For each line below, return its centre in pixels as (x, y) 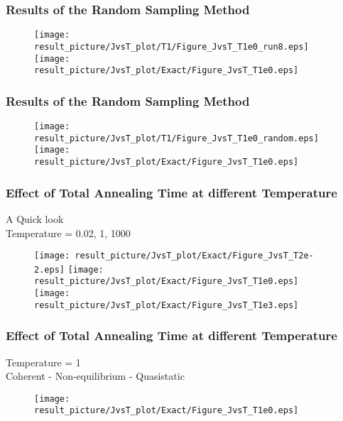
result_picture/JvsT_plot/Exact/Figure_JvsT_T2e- (194, 256)
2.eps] (49, 269)
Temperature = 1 (43, 362)
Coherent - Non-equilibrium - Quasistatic (95, 376)
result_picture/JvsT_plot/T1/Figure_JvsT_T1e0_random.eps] (176, 138)
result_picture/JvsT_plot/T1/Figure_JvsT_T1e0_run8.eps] (171, 47)
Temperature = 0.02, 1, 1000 (68, 233)
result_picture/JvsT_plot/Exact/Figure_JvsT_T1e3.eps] (167, 305)
